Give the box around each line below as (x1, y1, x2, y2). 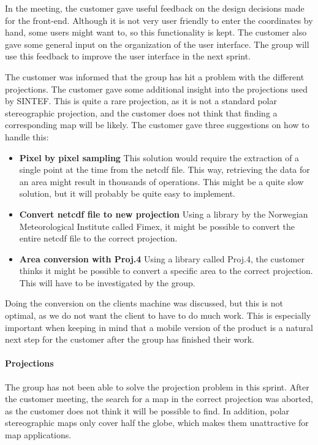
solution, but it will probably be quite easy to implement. (19, 187, 235, 200)
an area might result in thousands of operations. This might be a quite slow (19, 175, 304, 188)
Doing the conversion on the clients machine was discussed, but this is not (5, 297, 283, 310)
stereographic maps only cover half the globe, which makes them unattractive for (5, 416, 309, 429)
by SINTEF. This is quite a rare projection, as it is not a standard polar (5, 94, 277, 107)
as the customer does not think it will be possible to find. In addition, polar (5, 404, 290, 417)
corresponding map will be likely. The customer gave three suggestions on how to (5, 118, 309, 131)
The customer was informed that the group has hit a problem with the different (5, 70, 305, 83)
